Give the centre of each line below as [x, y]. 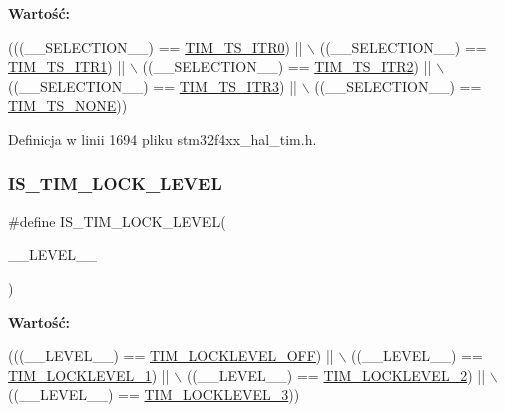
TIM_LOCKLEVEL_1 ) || [89, 374]
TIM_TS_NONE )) [68, 105]
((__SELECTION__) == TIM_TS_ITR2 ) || [287, 66]
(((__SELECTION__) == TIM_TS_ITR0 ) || [155, 46]
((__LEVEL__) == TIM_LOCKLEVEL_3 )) [154, 394]
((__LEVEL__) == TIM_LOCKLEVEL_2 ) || [336, 374]
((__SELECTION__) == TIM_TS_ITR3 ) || [152, 85]
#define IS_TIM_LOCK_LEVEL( [117, 220]
